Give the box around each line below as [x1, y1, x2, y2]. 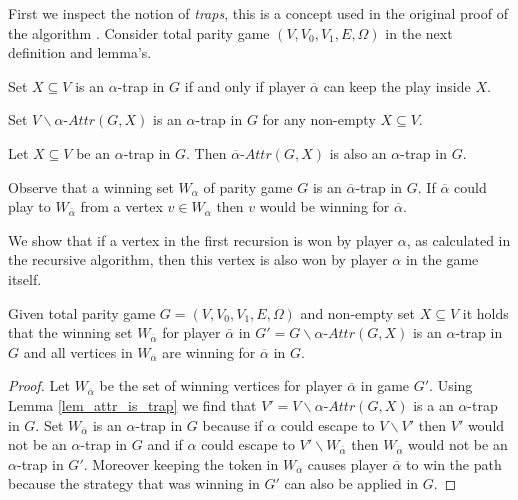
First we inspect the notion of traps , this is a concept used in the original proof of [8, 3, 508, 23]
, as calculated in [406, 229, 511, 250]
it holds [462, 302, 509, 323]
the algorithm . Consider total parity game [8, 22, 270, 43]
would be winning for [259, 196, 390, 217]
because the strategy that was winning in [8, 473, 260, 494]
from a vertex [80, 196, 163, 217]
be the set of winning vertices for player [99, 375, 343, 396]
